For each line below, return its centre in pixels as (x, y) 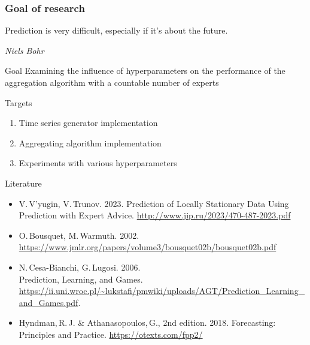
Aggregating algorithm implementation (90, 142)
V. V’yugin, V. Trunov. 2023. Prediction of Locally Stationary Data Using (154, 203)
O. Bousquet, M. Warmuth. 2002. (79, 235)
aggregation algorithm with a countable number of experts (112, 82)
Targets (19, 102)
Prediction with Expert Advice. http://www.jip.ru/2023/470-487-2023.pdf (155, 215)
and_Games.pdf (48, 302)
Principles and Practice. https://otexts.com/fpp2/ (111, 334)
